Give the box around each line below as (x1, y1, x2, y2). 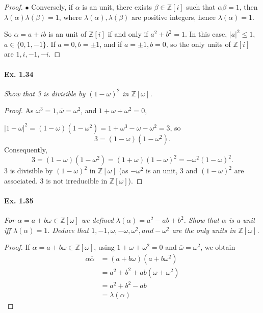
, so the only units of (166, 38, 231, 49)
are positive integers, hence (131, 11, 216, 22)
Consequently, (4, 144, 47, 154)
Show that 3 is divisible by (4, 88, 86, 98)
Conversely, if (31, 2, 73, 12)
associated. (4, 175, 38, 186)
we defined (81, 215, 114, 225)
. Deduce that (47, 224, 89, 235)
